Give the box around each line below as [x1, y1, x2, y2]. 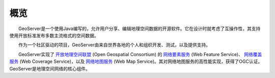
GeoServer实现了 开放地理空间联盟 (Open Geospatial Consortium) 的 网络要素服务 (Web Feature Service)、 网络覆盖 [18, 51, 262, 57]
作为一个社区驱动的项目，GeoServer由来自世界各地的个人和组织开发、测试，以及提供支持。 [18, 42, 211, 48]
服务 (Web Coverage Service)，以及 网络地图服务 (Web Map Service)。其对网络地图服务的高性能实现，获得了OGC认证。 [9, 59, 263, 65]
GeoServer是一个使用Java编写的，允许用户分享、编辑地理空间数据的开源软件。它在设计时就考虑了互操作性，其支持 [18, 25, 261, 32]
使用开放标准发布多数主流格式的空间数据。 [9, 32, 99, 38]
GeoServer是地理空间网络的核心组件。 [9, 65, 90, 71]
